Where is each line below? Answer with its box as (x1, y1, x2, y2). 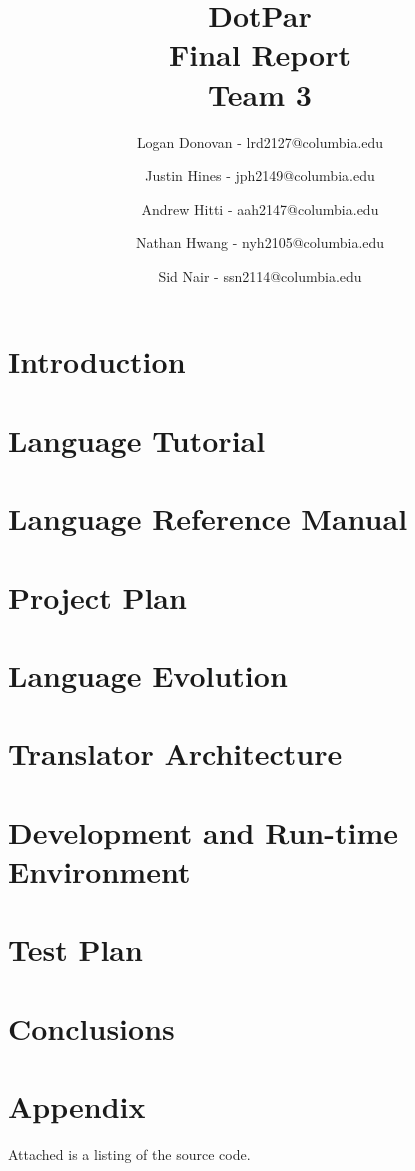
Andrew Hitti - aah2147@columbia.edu (141, 198, 379, 219)
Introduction (8, 341, 186, 382)
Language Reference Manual (8, 498, 408, 539)
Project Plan (8, 576, 187, 617)
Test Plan (8, 929, 143, 970)
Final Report (168, 34, 351, 75)
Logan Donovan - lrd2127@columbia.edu (136, 131, 384, 152)
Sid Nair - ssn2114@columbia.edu (158, 265, 362, 286)
